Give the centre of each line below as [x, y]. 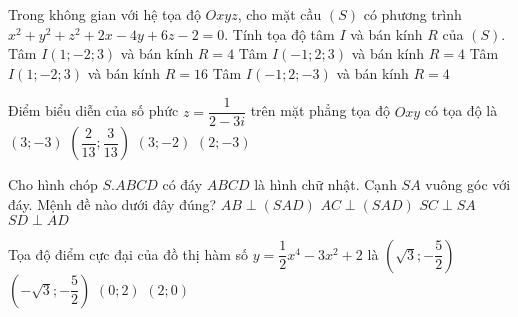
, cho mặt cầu [279, 14]
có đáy [182, 184]
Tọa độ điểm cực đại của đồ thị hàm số [128, 253]
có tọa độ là [461, 110]
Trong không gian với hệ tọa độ [104, 14]
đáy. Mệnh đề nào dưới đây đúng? [112, 204]
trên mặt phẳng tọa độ [320, 110]
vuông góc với [468, 184]
